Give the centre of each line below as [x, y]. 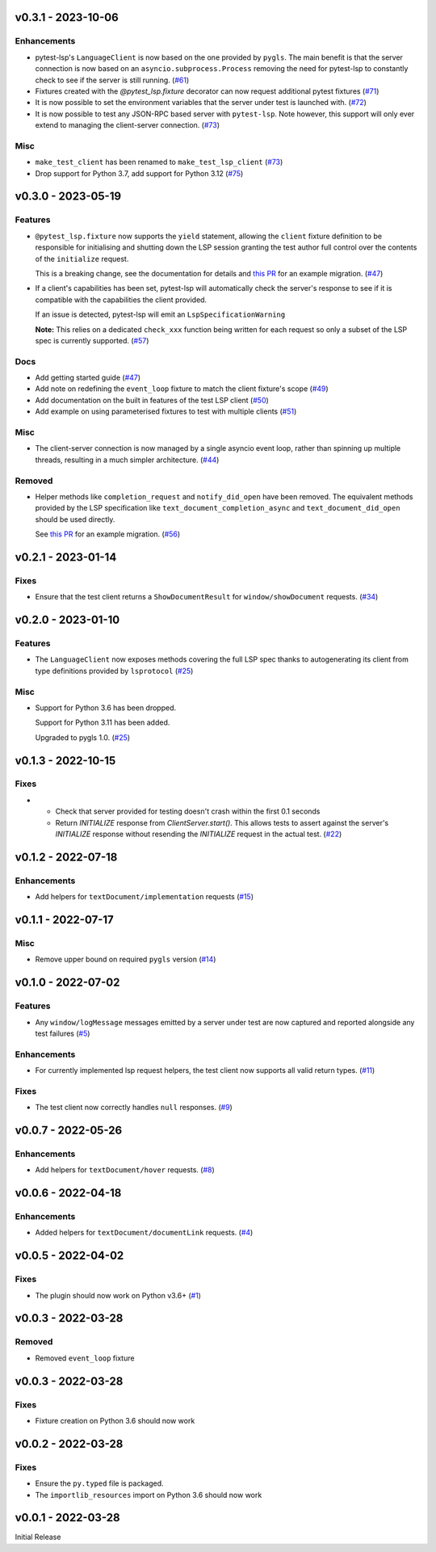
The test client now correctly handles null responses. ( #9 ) [134, 1108]
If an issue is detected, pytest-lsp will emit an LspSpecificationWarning [160, 314]
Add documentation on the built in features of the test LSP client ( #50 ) [152, 400]
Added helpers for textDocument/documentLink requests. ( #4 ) [144, 1233]
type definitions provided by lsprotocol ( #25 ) [114, 671]
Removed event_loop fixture [85, 1358]
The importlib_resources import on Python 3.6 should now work [149, 1495]
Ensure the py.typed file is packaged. [100, 1483]
